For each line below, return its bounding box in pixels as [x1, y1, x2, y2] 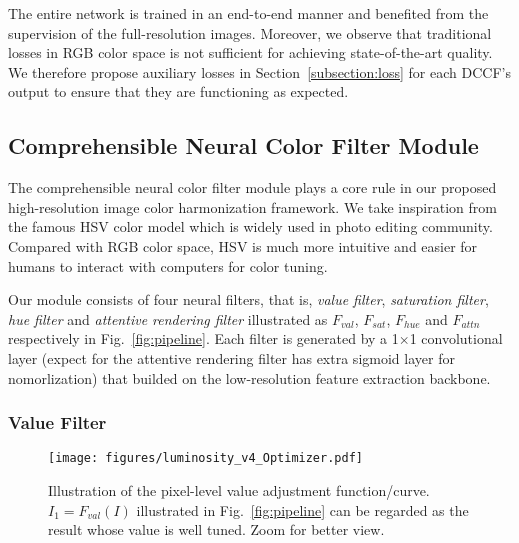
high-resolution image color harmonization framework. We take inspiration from [8, 196, 497, 217]
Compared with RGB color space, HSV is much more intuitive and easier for [8, 235, 478, 256]
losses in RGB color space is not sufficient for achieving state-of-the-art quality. [8, 42, 493, 63]
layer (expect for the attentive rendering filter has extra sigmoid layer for [8, 347, 455, 368]
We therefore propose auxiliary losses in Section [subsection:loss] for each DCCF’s [8, 61, 511, 82]
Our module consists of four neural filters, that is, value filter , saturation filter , [8, 289, 489, 310]
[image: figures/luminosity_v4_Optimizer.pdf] [48, 451, 363, 466]
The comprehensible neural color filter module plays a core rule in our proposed [8, 177, 497, 198]
